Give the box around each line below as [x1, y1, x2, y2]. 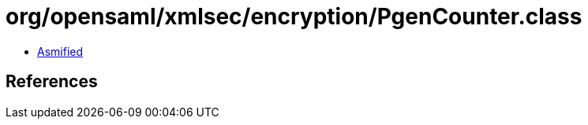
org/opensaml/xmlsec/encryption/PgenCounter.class [6, 3, 582, 30]
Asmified [37, 44, 84, 58]
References [6, 72, 98, 92]
